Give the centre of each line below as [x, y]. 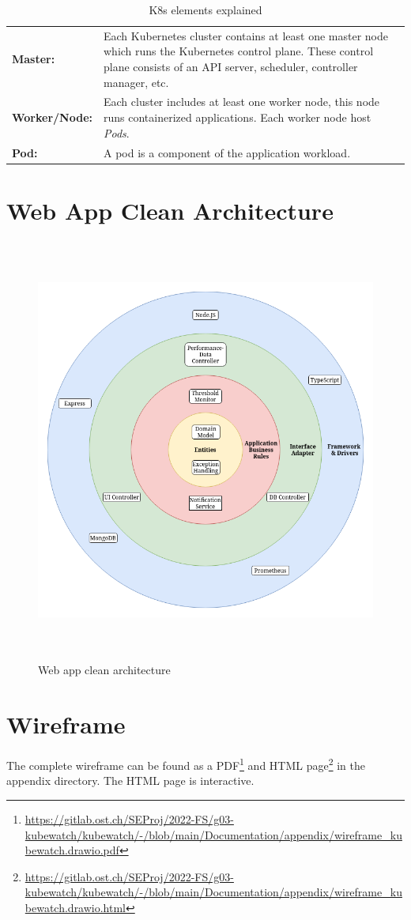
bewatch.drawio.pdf [72, 850]
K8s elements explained [205, 9]
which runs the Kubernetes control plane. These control [239, 51]
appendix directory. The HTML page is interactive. [130, 780]
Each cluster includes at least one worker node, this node [242, 102]
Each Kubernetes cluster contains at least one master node [246, 35]
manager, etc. [136, 82]
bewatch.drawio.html [75, 907]
